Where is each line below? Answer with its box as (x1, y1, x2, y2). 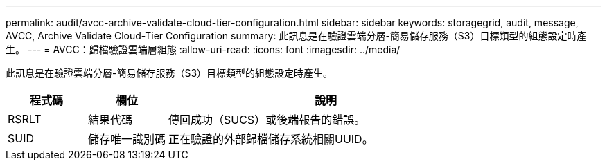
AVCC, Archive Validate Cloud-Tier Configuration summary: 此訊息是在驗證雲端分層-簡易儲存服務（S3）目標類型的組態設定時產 (6, 30, 587, 41)
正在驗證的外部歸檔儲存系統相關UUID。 (168, 132, 373, 146)
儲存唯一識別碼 (88, 132, 166, 146)
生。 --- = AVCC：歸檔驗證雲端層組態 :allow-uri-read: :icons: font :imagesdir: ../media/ (6, 44, 401, 55)
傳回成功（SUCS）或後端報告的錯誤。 (168, 113, 366, 127)
